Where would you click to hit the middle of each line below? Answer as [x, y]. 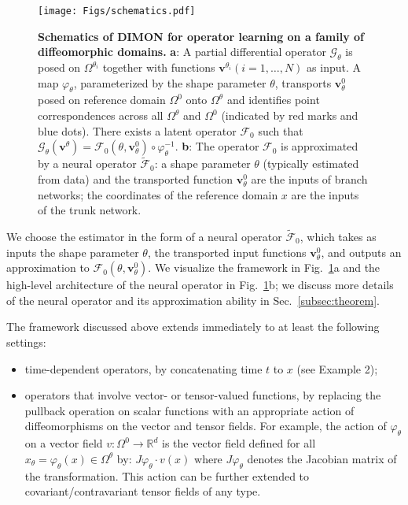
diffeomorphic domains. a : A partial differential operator [182, 52]
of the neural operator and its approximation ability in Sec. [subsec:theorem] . [193, 300]
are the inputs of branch [309, 179]
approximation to [48, 267]
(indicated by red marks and [290, 115]
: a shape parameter [202, 163]
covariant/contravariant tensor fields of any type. [143, 491]
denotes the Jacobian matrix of [322, 458]
